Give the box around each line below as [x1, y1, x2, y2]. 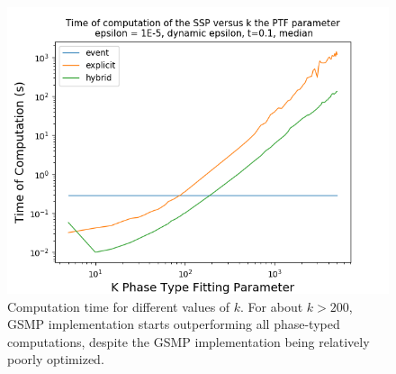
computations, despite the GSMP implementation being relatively [7, 332, 370, 351]
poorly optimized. [7, 350, 104, 369]
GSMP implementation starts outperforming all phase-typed [7, 315, 340, 333]
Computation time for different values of [7, 296, 230, 315]
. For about [240, 296, 303, 315]
